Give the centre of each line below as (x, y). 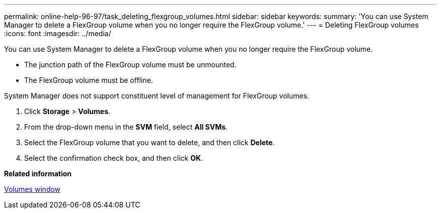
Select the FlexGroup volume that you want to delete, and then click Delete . (150, 142)
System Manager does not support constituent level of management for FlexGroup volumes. (157, 96)
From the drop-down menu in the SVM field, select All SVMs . (126, 127)
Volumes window (32, 189)
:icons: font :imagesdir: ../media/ (58, 33)
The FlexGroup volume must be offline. (89, 80)
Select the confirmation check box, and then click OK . (114, 158)
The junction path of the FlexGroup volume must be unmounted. (130, 65)
